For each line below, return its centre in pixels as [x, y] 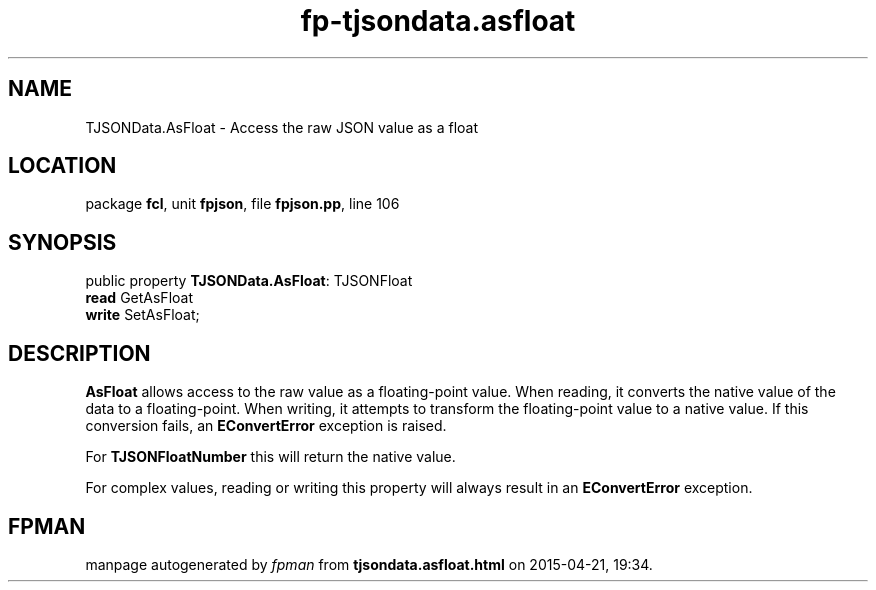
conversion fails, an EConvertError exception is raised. [266, 426]
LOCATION [62, 166]
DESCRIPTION [79, 353]
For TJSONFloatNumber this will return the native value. [270, 457]
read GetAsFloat [139, 298]
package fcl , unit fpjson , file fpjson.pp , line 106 [242, 204]
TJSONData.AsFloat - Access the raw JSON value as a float [282, 127]
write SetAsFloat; [142, 315]
